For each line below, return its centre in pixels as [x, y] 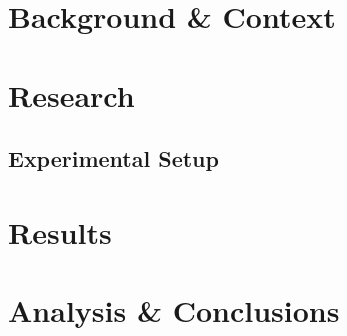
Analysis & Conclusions [174, 310]
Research [71, 94]
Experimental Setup [113, 158]
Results [60, 231]
